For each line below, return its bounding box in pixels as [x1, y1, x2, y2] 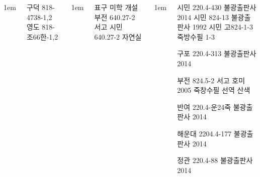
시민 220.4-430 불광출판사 [177, 2, 256, 12]
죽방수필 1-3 [177, 31, 215, 42]
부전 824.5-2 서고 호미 [177, 75, 245, 85]
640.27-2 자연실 [94, 31, 142, 42]
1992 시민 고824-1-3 [192, 22, 253, 32]
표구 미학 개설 [94, 2, 138, 12]
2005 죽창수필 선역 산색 [177, 85, 250, 95]
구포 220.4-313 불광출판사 [177, 48, 256, 59]
